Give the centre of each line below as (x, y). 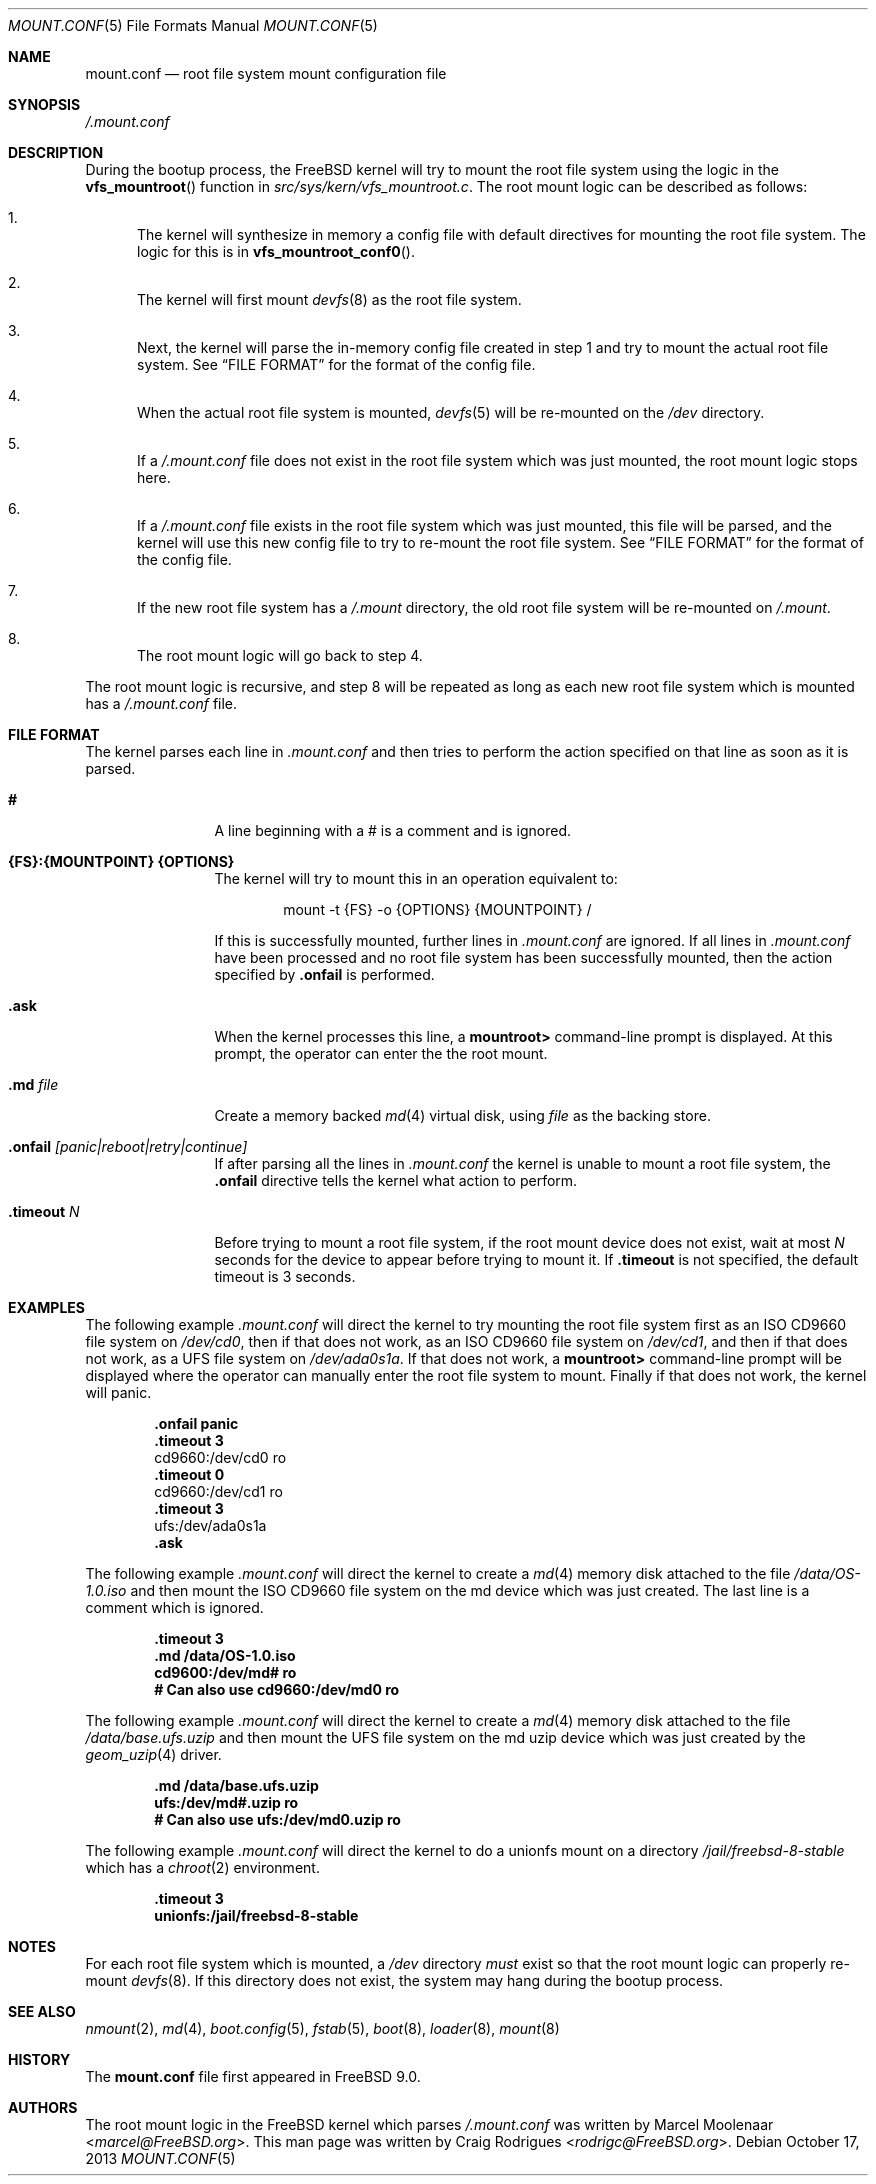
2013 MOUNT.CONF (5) (160, 2158)
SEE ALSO (42, 2011)
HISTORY (39, 2059)
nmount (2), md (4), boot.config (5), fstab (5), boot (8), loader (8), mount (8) (322, 2028)
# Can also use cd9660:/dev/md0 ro (277, 1689)
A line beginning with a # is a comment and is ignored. (393, 830)
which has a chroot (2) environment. (202, 1867)
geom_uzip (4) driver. (153, 1754)
